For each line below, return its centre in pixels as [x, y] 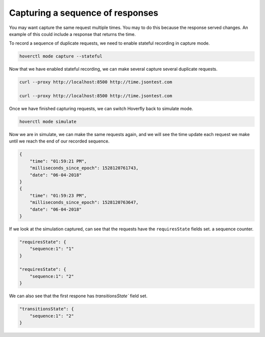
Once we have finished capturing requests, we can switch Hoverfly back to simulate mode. [101, 109]
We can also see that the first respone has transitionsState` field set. [78, 296]
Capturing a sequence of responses [84, 13]
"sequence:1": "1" [52, 249]
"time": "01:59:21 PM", [58, 161]
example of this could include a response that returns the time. [72, 34]
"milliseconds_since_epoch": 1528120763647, [84, 202]
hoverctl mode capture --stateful [61, 56]
